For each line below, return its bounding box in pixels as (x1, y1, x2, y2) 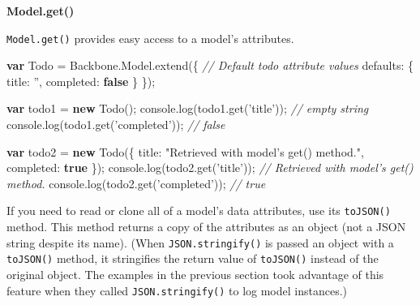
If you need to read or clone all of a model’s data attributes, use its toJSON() (6, 202, 391, 219)
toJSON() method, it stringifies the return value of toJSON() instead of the (6, 250, 379, 267)
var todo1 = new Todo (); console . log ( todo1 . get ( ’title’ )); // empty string (6, 100, 369, 117)
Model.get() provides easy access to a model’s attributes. (6, 29, 294, 46)
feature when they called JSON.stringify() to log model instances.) (6, 281, 347, 299)
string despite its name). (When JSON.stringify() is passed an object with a (6, 234, 394, 251)
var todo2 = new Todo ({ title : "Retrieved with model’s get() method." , (6, 143, 364, 160)
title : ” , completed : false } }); (6, 72, 156, 89)
